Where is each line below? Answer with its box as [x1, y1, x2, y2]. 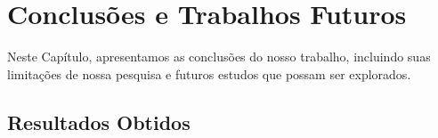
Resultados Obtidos [7, 108, 191, 135]
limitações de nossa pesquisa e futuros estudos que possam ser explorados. [7, 64, 411, 83]
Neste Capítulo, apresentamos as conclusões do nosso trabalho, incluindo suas [7, 47, 431, 66]
